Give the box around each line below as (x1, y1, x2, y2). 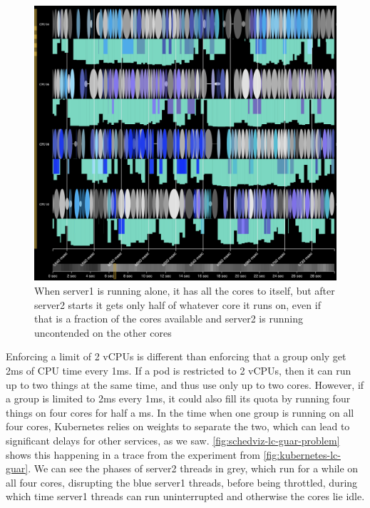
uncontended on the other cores (34, 325, 172, 340)
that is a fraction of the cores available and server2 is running (34, 311, 303, 326)
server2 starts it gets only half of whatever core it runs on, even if (34, 297, 321, 312)
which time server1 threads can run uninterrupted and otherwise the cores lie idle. (6, 489, 365, 504)
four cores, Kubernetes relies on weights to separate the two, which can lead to (6, 419, 350, 434)
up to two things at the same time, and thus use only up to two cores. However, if (6, 377, 364, 392)
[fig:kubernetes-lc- (263, 447, 341, 462)
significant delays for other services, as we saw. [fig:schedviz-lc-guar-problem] (6, 433, 340, 448)
